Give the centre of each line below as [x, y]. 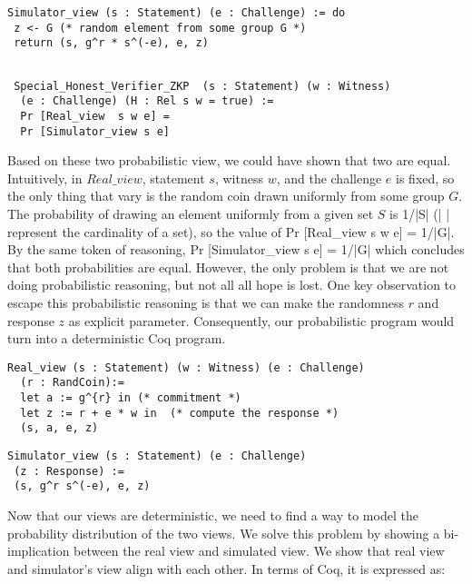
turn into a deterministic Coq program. [117, 338]
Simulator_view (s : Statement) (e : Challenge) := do [177, 13]
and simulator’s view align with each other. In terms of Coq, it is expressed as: [226, 568]
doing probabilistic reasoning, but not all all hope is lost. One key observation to [232, 285]
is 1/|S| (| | [420, 214]
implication [39, 551]
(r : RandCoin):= [72, 383]
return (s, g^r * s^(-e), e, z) [111, 43]
